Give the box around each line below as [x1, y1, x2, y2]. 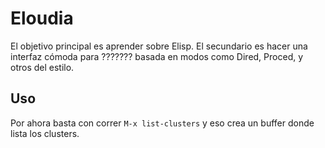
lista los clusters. [10, 127, 80, 139]
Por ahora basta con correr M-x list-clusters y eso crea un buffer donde [10, 117, 315, 129]
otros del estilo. [10, 61, 75, 73]
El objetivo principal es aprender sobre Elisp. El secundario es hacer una [10, 40, 308, 52]
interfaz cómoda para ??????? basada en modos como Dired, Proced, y [10, 50, 304, 62]
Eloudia [10, 7, 74, 30]
